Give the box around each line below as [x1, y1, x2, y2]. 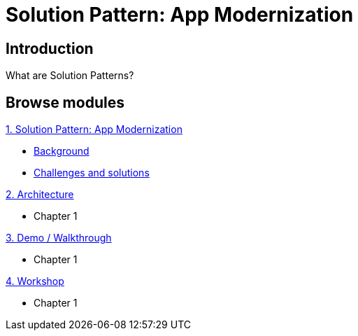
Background [34, 145, 89, 157]
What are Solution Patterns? [6, 69, 134, 82]
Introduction [6, 39, 94, 57]
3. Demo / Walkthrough [6, 232, 112, 244]
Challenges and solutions [34, 167, 150, 179]
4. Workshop [6, 275, 64, 288]
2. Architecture [6, 188, 74, 201]
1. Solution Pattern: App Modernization [6, 123, 182, 136]
